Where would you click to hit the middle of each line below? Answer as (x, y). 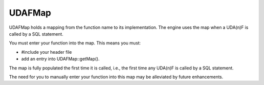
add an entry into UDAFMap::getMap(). (60, 59)
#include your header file (46, 52)
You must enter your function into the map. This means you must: (75, 43)
